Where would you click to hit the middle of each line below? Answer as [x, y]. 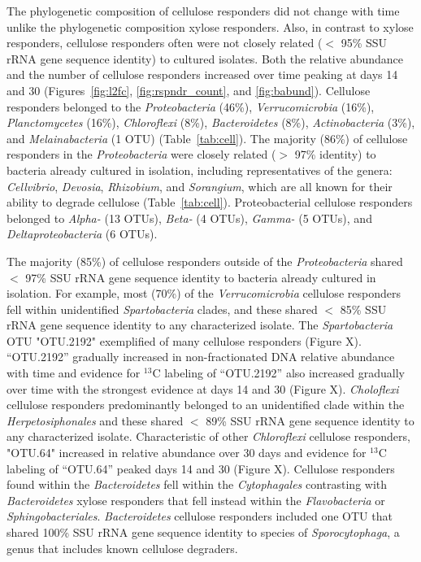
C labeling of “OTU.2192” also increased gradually [278, 373]
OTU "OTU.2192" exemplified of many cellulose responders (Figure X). [184, 340]
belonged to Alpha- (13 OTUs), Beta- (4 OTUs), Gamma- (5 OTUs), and [189, 218]
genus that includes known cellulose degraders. [122, 548]
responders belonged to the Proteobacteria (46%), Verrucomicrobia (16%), [191, 106]
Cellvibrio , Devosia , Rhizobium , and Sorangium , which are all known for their [200, 186]
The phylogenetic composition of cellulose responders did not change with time [203, 11]
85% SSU [363, 309]
